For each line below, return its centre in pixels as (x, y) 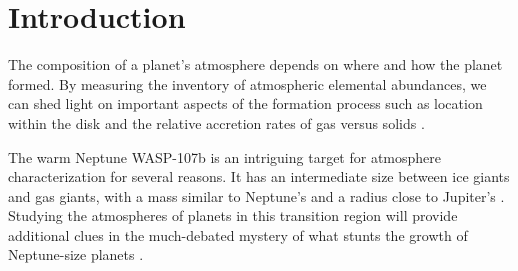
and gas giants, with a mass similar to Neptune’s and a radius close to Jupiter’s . (256, 195)
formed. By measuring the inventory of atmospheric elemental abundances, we (247, 83)
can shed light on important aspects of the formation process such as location (245, 103)
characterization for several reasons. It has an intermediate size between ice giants (259, 176)
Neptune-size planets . (76, 254)
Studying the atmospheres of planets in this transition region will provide (233, 215)
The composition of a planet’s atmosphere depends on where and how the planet (255, 64)
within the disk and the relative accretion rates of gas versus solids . (216, 122)
